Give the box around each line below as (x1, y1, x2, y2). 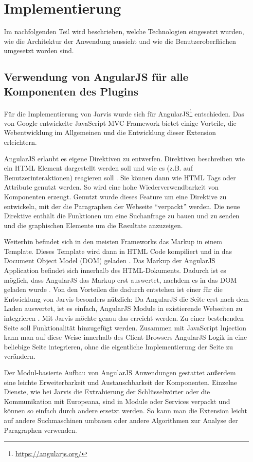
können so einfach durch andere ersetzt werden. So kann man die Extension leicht (4, 405, 247, 416)
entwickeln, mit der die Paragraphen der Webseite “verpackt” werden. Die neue (4, 201, 240, 211)
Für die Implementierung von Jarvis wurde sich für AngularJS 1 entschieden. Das (4, 107, 244, 118)
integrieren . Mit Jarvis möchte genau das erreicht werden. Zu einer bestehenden (4, 313, 244, 323)
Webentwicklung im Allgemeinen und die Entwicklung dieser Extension (4, 127, 216, 137)
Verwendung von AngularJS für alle (4, 69, 188, 84)
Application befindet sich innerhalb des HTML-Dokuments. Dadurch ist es (4, 265, 226, 275)
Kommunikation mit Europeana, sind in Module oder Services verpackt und (4, 396, 230, 406)
